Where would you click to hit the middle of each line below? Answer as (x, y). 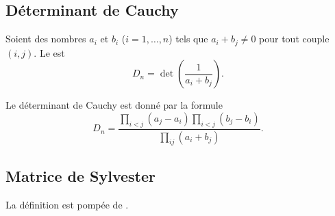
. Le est (49, 52)
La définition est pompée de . (67, 204)
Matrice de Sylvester (81, 175)
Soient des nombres (46, 39)
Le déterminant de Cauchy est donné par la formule (114, 105)
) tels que (188, 39)
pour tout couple (294, 39)
